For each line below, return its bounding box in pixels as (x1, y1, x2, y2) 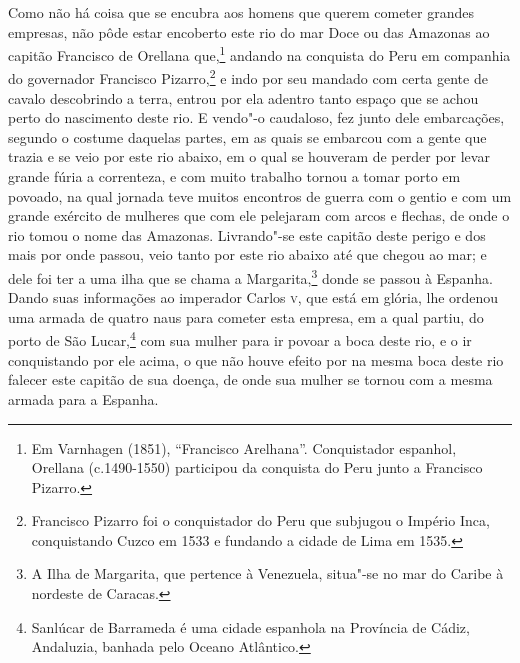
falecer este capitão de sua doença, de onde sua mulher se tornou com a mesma (8, 369, 493, 390)
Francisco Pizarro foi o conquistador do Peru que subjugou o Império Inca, (31, 510, 490, 531)
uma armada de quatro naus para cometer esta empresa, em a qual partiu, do (8, 306, 484, 327)
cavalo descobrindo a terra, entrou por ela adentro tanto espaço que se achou (8, 87, 479, 108)
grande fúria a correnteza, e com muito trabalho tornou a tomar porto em (8, 166, 461, 187)
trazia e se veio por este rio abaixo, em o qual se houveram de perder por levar (8, 146, 490, 167)
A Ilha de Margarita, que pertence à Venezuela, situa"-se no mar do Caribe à (31, 563, 504, 584)
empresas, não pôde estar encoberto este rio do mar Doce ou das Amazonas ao (8, 21, 490, 42)
